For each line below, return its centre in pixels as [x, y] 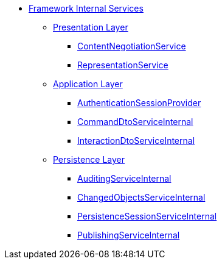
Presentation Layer [91, 27]
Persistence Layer [89, 159]
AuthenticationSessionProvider [139, 103]
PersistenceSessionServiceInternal [147, 216]
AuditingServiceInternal [124, 178]
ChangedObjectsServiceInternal [141, 197]
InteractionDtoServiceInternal [136, 141]
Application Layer [88, 84]
